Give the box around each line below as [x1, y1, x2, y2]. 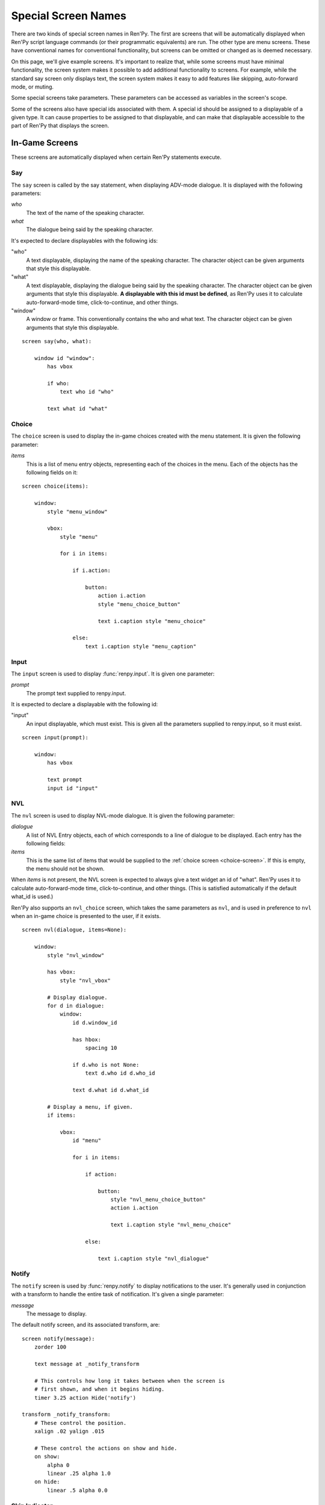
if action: [85, 1171, 117, 1178]
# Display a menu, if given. [47, 1103, 134, 1110]
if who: [47, 380, 70, 387]
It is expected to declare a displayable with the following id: [11, 701, 158, 708]
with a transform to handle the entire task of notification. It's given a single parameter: [11, 1291, 224, 1298]
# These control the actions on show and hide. [34, 1445, 178, 1451]
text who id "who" [60, 388, 114, 396]
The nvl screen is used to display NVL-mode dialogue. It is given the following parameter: [11, 811, 235, 819]
